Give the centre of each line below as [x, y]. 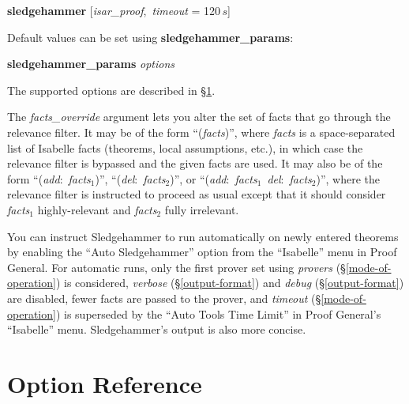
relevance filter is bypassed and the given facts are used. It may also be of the [195, 163]
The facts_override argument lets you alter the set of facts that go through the [199, 117]
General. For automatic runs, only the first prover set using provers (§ [176, 267]
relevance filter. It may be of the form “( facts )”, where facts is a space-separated [201, 132]
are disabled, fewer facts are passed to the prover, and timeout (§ [164, 298]
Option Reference [105, 383]
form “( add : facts [49, 178]
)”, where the [348, 178]
